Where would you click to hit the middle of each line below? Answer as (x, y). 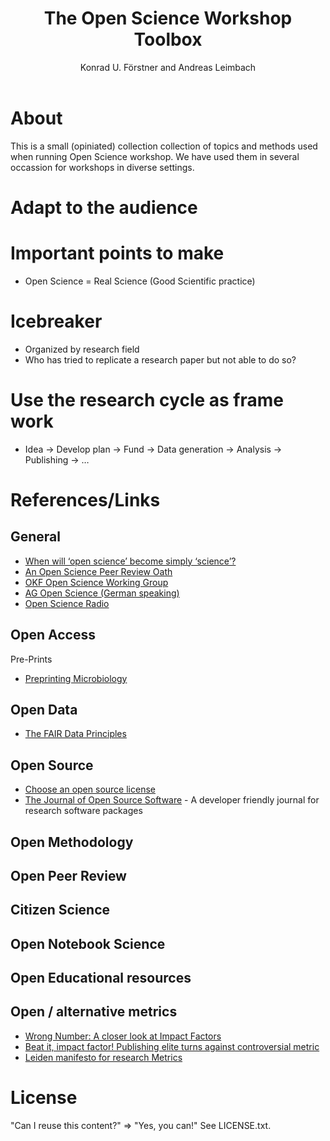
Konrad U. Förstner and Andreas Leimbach (168, 67)
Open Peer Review (68, 875)
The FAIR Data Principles (75, 734)
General (36, 537)
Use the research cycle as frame (147, 399)
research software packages (83, 811)
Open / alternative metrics (94, 1012)
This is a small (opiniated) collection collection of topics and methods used (164, 146)
